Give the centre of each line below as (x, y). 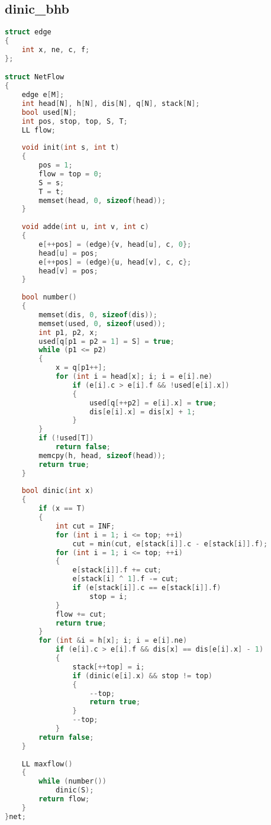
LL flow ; (38, 130)
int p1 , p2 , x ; (68, 332)
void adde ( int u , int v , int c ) (85, 227)
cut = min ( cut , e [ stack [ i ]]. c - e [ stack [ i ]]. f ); (170, 544)
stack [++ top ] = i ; (109, 667)
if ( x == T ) (62, 509)
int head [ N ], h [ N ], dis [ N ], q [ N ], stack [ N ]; (111, 103)
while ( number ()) (72, 782)
